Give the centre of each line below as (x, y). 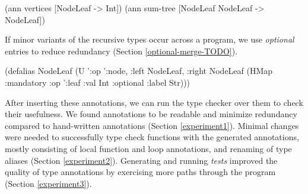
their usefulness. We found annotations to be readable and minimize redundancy (151, 114)
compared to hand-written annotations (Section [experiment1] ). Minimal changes (152, 125)
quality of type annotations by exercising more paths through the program (140, 172)
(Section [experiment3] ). (48, 183)
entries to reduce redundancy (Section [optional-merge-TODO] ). (121, 51)
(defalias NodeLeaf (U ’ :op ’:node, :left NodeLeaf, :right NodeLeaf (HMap (139, 71)
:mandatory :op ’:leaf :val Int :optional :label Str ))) (98, 82)
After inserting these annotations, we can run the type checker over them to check (154, 102)
